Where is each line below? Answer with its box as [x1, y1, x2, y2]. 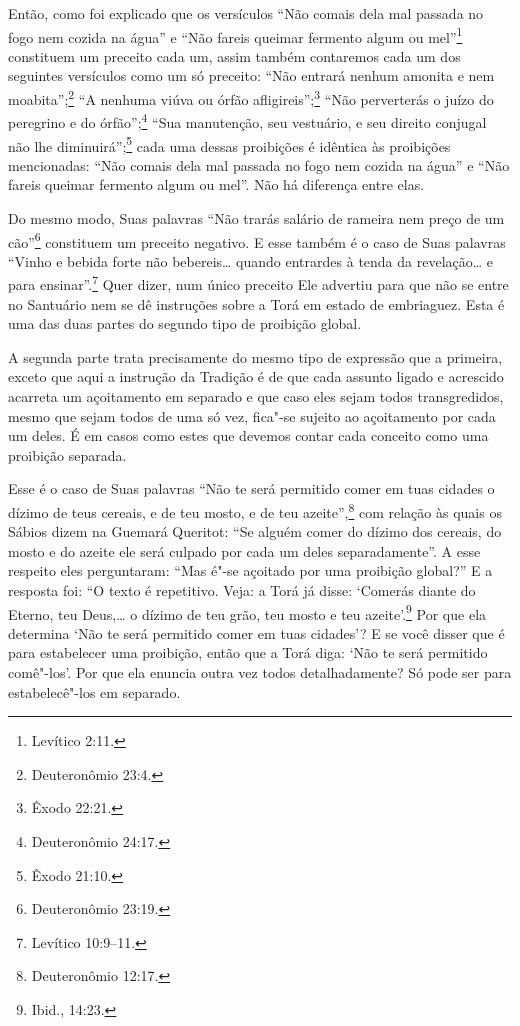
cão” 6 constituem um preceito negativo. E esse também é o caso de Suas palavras [8, 228, 506, 252]
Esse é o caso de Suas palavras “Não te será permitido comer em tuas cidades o [8, 478, 495, 499]
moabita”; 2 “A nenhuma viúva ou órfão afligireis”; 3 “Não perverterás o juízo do [8, 86, 494, 109]
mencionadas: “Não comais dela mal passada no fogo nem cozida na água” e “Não [8, 154, 510, 175]
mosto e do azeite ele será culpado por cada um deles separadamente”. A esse [8, 540, 481, 561]
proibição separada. [8, 444, 127, 465]
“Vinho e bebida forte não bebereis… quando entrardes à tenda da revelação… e [8, 250, 493, 271]
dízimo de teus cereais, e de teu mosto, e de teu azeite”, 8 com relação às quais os [8, 499, 502, 522]
